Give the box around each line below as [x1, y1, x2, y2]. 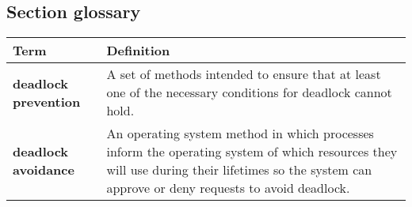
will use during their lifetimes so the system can [106, 160, 372, 179]
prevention [13, 92, 81, 111]
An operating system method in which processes [106, 124, 374, 143]
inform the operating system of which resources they [106, 142, 398, 161]
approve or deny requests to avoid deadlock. [106, 179, 350, 198]
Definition [106, 41, 170, 60]
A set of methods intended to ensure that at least [106, 65, 381, 84]
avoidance [13, 160, 74, 179]
